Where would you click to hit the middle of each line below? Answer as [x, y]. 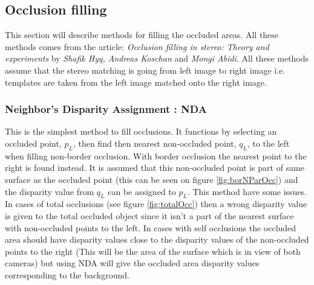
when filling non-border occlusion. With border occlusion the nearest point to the [156, 155]
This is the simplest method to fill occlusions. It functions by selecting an [141, 131]
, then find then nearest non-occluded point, [155, 143]
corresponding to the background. [67, 274]
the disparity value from [50, 191]
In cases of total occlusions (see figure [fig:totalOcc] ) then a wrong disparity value [156, 204]
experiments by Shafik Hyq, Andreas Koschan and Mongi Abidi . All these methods [157, 58]
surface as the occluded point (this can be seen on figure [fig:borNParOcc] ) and [152, 179]
